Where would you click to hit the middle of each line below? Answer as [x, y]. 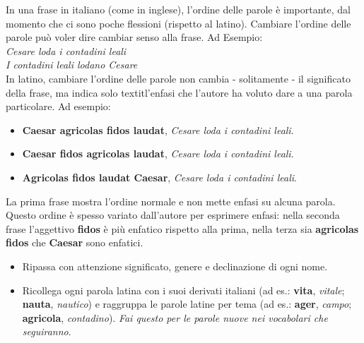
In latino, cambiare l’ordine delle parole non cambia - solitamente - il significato [178, 78]
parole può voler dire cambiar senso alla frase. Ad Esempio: [134, 37]
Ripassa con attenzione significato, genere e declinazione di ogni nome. [175, 266]
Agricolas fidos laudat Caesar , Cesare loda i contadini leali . [159, 177]
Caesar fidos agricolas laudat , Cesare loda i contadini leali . [158, 154]
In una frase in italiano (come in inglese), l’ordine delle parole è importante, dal [178, 9]
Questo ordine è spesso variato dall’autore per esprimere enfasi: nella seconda [173, 215]
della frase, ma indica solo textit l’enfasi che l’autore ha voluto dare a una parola [179, 92]
